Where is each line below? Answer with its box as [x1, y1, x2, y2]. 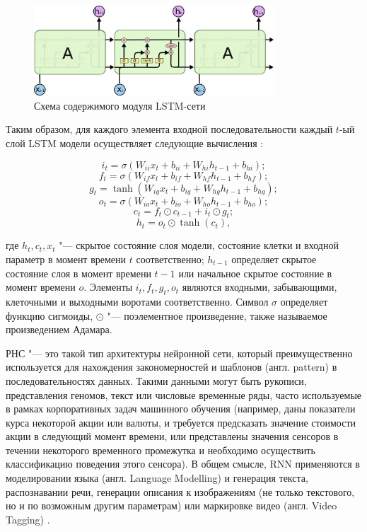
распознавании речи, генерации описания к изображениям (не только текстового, [6, 484, 355, 499]
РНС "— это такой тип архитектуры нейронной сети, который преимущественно [6, 345, 353, 360]
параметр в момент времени [6, 251, 127, 266]
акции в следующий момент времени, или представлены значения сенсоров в [6, 429, 339, 444]
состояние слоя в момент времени [6, 265, 151, 280]
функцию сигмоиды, [6, 308, 93, 323]
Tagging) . [6, 511, 50, 526]
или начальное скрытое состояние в [178, 265, 332, 280]
